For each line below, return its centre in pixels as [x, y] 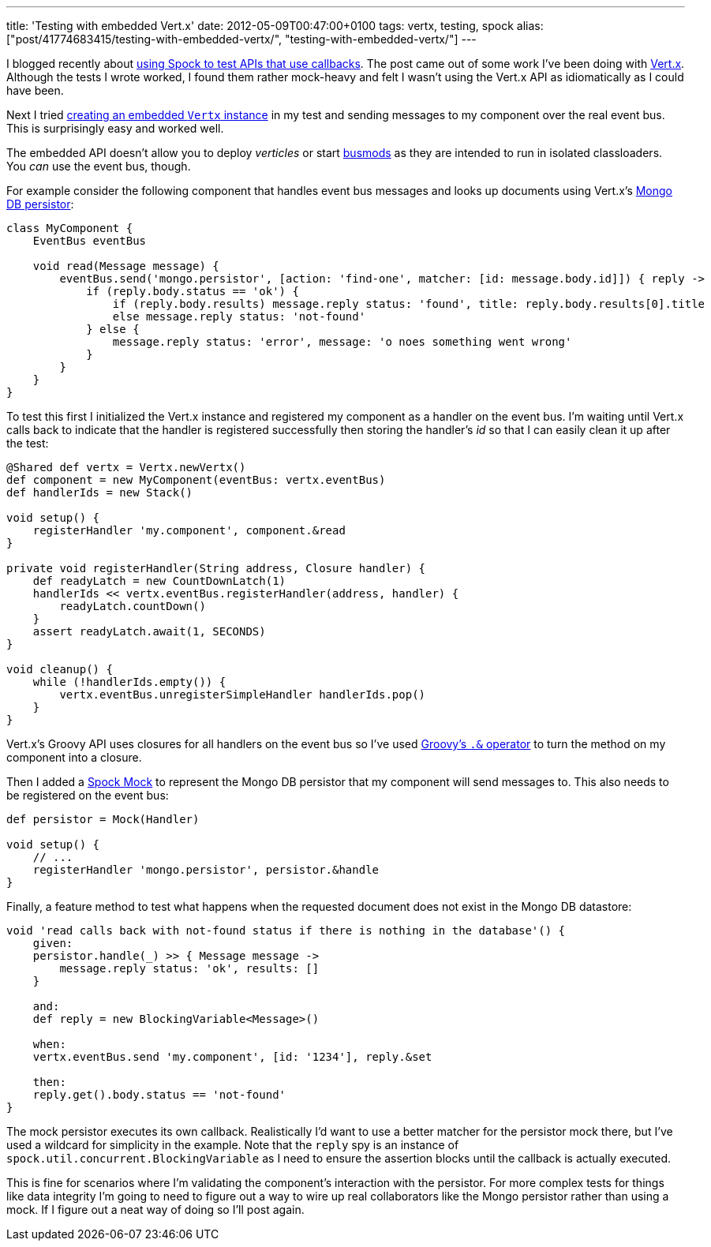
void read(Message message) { [126, 266]
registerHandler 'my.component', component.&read [189, 530]
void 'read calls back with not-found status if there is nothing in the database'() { [286, 931]
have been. [35, 90]
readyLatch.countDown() [133, 606]
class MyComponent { [70, 228]
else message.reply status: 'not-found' [239, 316]
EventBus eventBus [90, 241]
